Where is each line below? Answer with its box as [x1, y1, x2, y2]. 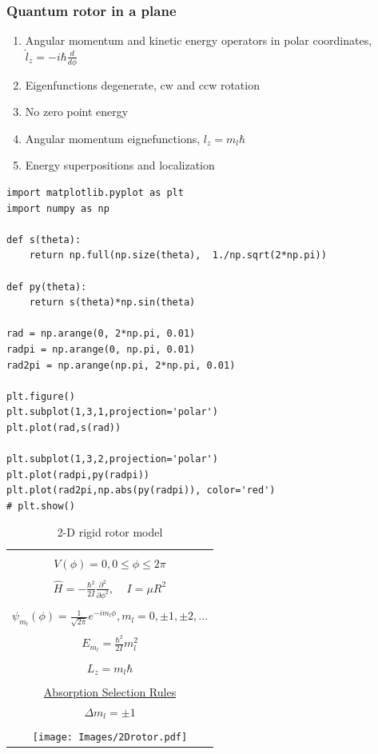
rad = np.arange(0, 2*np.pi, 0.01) [6, 328, 196, 340]
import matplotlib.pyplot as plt [6, 187, 184, 199]
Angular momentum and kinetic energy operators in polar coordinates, [25, 32, 372, 49]
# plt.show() [6, 500, 75, 512]
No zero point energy [25, 103, 129, 120]
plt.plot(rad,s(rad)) [6, 421, 121, 433]
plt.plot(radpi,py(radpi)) [6, 469, 149, 481]
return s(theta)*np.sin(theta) [29, 297, 196, 309]
